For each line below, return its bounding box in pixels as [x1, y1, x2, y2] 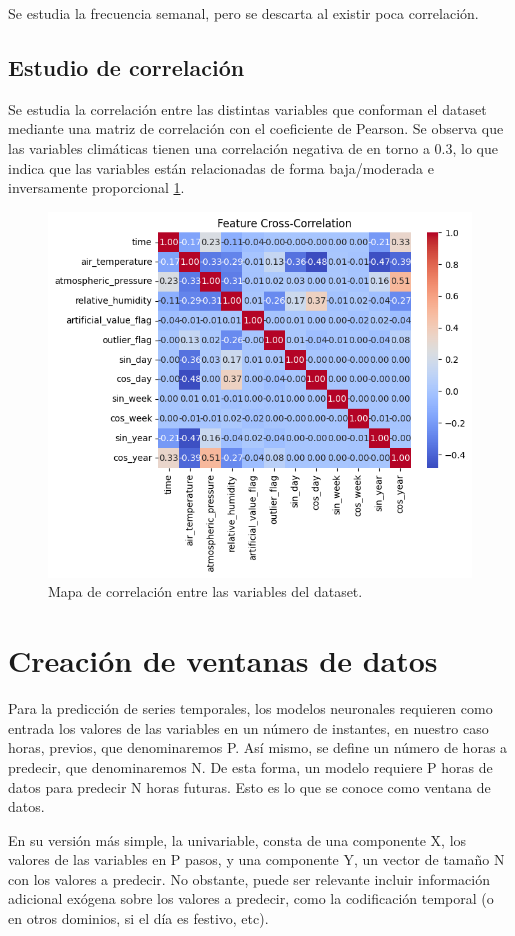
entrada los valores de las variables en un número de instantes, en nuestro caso [8, 717, 489, 738]
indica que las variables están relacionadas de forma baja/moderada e [8, 157, 434, 178]
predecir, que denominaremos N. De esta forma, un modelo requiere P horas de [8, 756, 493, 777]
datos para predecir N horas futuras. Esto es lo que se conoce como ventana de [8, 776, 491, 797]
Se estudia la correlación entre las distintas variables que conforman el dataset [8, 98, 487, 119]
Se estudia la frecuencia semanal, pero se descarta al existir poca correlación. [8, 3, 479, 23]
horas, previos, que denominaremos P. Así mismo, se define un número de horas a [8, 737, 508, 758]
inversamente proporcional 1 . [8, 177, 185, 198]
